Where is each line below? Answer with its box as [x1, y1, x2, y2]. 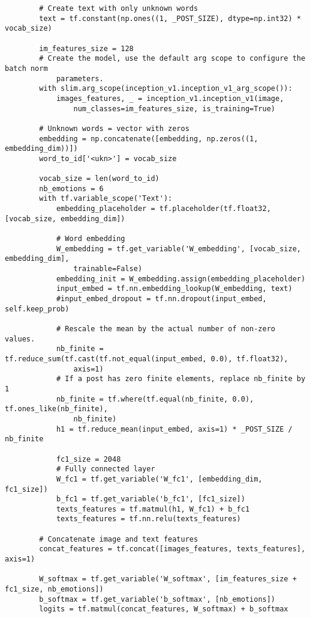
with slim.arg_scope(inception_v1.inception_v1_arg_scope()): [39, 84, 293, 93]
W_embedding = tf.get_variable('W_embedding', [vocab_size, [56, 244, 301, 253]
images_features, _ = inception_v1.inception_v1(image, [56, 94, 284, 103]
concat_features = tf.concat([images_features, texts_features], [39, 545, 306, 554]
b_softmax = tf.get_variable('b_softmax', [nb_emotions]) [39, 595, 276, 604]
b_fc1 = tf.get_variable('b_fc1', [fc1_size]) [56, 495, 245, 504]
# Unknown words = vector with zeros [39, 124, 189, 133]
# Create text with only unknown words [39, 4, 198, 13]
